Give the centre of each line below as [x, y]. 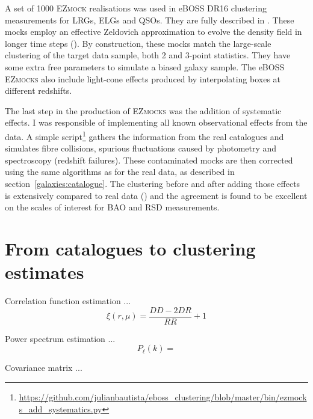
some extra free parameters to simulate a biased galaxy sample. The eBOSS [145, 66]
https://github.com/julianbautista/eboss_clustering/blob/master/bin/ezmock [163, 396]
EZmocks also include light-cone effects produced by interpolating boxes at [143, 78]
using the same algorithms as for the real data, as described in [120, 172]
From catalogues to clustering [130, 248]
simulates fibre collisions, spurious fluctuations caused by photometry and [141, 148]
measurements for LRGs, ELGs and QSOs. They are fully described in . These [150, 20]
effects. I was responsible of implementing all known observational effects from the [156, 122]
